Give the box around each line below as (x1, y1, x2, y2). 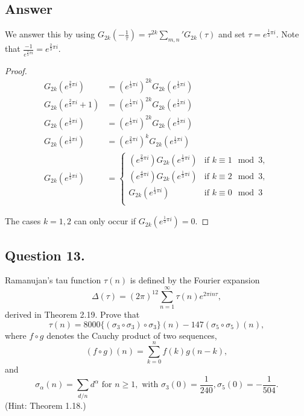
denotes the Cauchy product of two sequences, (46, 329, 217, 341)
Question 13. (5, 245, 85, 264)
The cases (5, 215, 41, 227)
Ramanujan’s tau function (5, 274, 101, 286)
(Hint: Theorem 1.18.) (5, 399, 86, 411)
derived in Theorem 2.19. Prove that (5, 308, 140, 321)
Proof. (5, 64, 27, 77)
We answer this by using (5, 28, 95, 40)
